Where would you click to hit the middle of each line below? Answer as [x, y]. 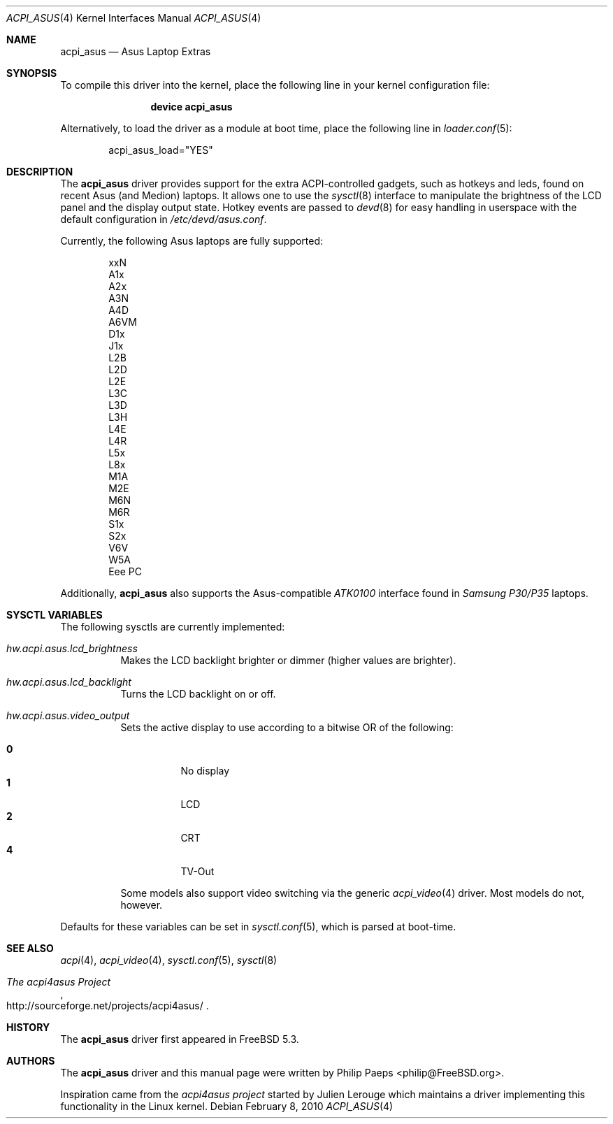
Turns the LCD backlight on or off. [198, 694]
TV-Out [197, 871]
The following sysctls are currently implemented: [173, 627]
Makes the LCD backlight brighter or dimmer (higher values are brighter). [288, 660]
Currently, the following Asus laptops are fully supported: [192, 241]
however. [142, 905]
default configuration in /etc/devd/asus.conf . [164, 219]
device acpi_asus [192, 107]
